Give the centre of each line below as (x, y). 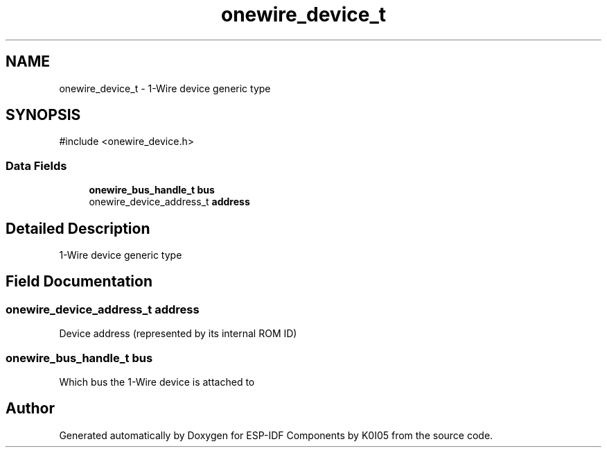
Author (30, 409)
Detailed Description (78, 228)
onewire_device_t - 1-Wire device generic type (165, 88)
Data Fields (36, 165)
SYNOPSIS (43, 115)
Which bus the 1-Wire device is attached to (157, 382)
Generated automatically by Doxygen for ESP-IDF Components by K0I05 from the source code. (276, 435)
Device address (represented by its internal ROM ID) (178, 334)
